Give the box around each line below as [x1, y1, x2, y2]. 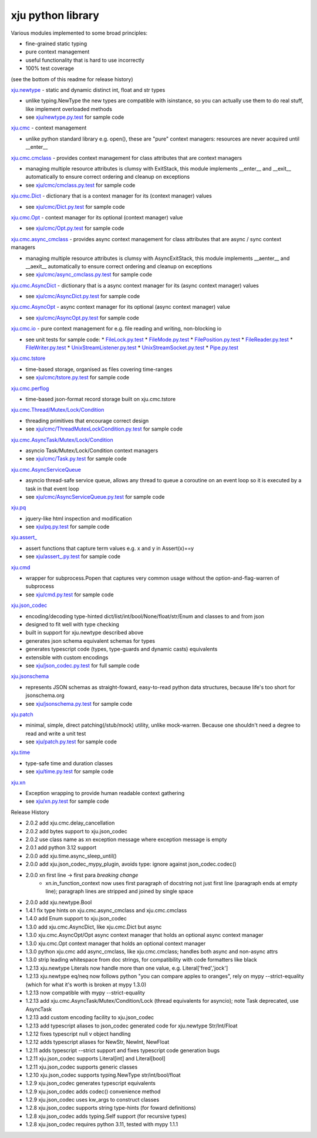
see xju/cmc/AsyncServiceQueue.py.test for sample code [25, 493, 165, 500]
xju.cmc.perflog [11, 385, 49, 392]
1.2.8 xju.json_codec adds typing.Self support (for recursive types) [25, 1112, 187, 1120]
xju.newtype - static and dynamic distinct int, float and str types [11, 86, 166, 94]
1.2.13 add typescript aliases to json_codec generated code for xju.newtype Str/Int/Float [25, 1022, 238, 1029]
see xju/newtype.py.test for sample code [25, 114, 124, 121]
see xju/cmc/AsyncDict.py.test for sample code [25, 293, 140, 300]
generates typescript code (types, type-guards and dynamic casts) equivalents [25, 646, 218, 653]
